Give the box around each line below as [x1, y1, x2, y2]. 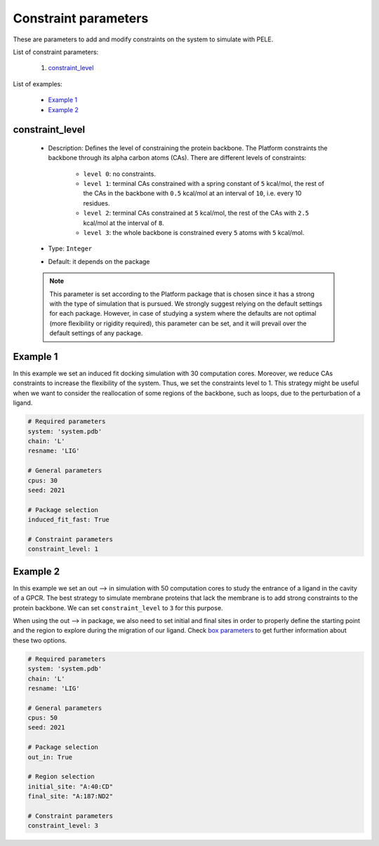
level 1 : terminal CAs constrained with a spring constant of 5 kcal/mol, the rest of [83, 180, 324, 188]
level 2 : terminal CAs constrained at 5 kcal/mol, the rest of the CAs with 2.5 [83, 209, 310, 217]
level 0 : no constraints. [83, 169, 156, 178]
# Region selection [27, 772, 95, 781]
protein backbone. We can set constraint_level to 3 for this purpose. [13, 603, 224, 612]
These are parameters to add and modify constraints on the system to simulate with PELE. [13, 35, 274, 43]
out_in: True [27, 753, 73, 761]
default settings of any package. [49, 329, 143, 337]
